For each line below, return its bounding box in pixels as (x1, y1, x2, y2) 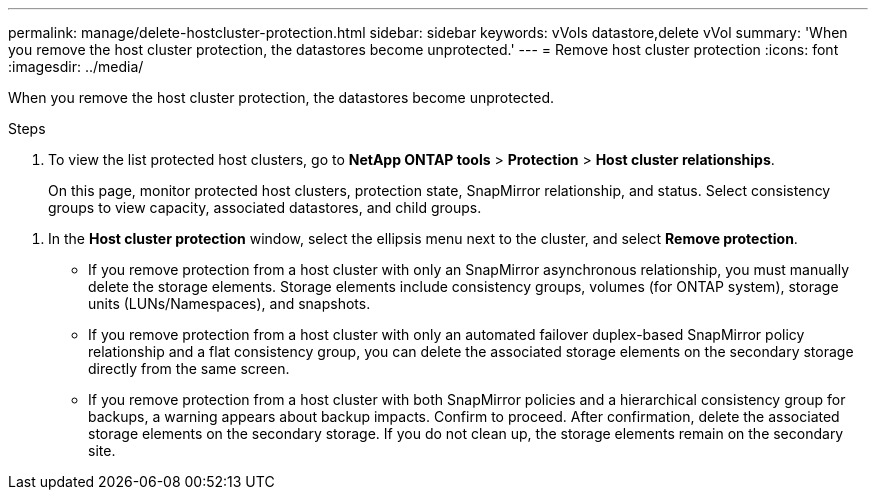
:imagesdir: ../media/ (8, 58, 144, 75)
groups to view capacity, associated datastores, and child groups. (48, 199, 482, 216)
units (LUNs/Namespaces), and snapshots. (88, 295, 371, 312)
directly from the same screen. (88, 360, 290, 377)
